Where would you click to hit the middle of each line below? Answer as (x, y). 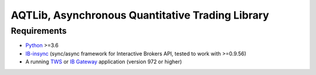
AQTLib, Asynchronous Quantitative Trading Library (140, 15)
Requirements (39, 31)
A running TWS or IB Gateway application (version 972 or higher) (104, 62)
